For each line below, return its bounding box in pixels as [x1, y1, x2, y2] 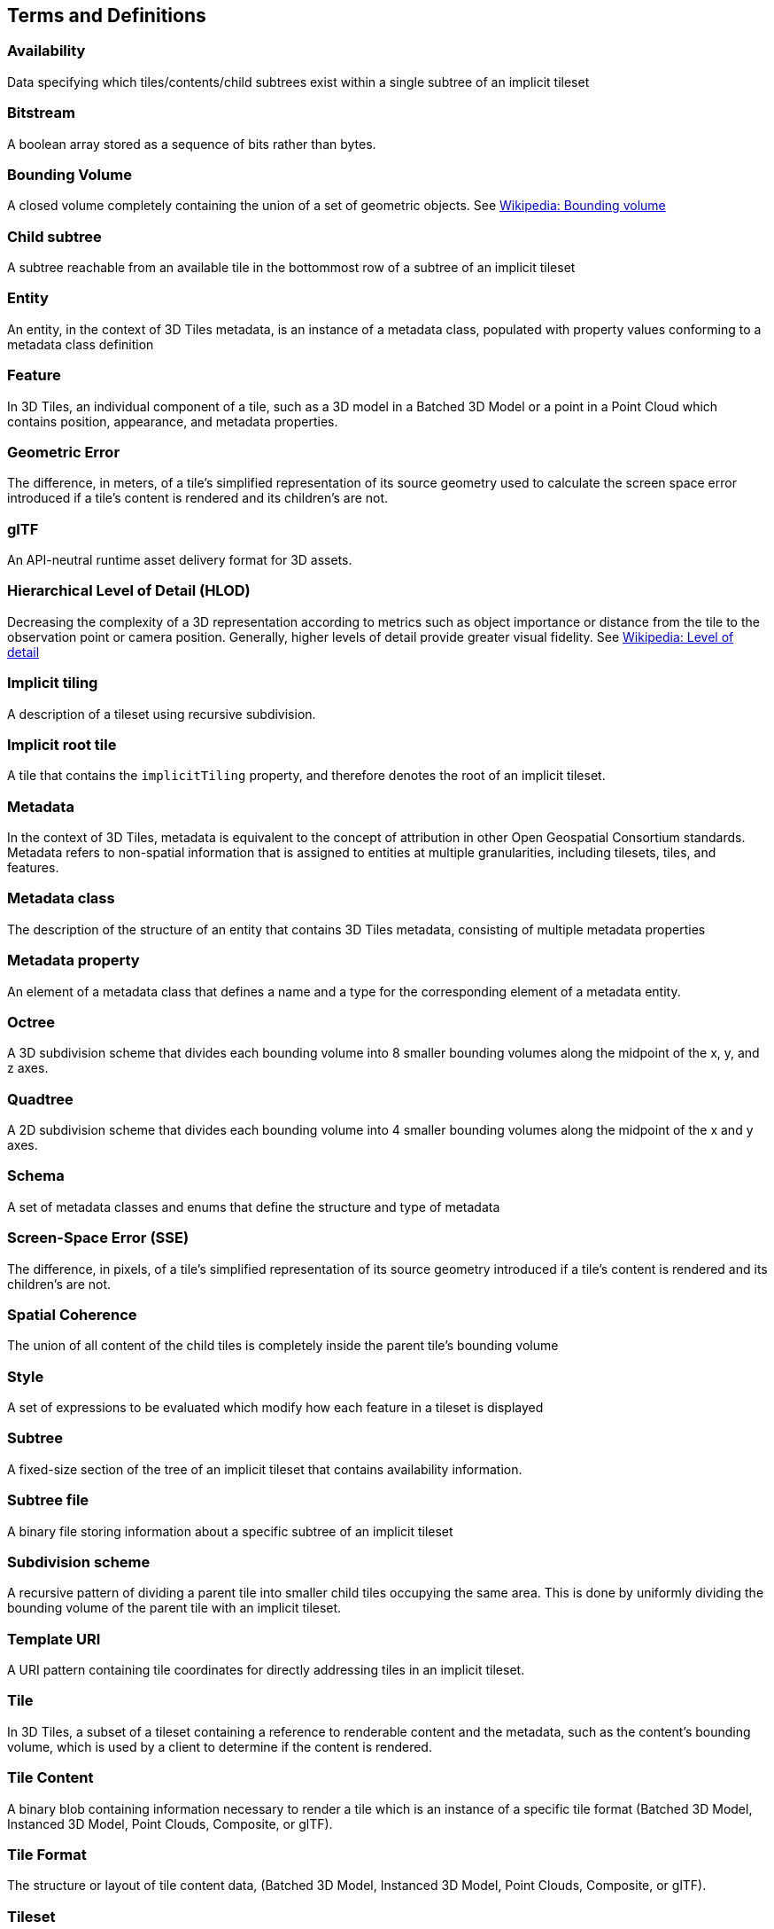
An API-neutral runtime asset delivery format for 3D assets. [7, 552, 352, 568]
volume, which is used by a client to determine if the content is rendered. [7, 1738, 432, 1754]
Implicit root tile [7, 735, 117, 754]
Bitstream [7, 104, 75, 122]
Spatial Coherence [7, 1305, 137, 1324]
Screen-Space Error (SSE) [7, 1229, 190, 1247]
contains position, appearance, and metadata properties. [7, 413, 338, 429]
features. [7, 860, 59, 876]
